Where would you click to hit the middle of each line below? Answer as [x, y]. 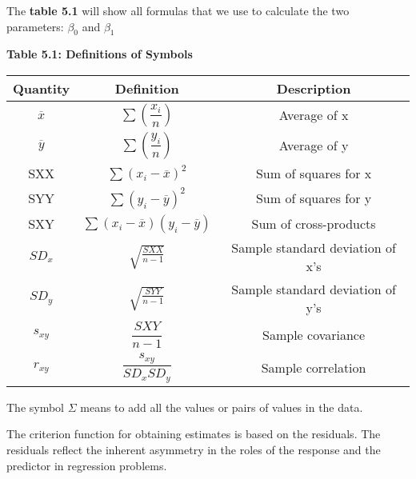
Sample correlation [314, 368]
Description [314, 88]
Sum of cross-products [314, 224]
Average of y [314, 146]
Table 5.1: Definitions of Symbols [100, 54]
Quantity [42, 88]
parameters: [35, 26]
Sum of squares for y [314, 198]
